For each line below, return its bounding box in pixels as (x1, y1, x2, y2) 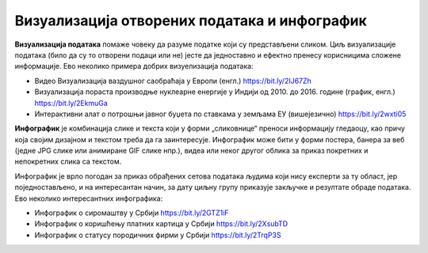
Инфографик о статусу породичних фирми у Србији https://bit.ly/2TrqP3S (34, 230, 281, 240)
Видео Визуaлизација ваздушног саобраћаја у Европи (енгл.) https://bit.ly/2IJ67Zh (34, 76, 312, 85)
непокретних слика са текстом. (14, 157, 122, 166)
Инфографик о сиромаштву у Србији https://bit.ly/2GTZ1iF (34, 208, 229, 217)
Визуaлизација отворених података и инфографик (14, 12, 368, 29)
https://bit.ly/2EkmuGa (34, 98, 109, 108)
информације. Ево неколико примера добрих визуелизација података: (14, 62, 254, 71)
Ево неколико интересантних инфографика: (14, 194, 163, 203)
